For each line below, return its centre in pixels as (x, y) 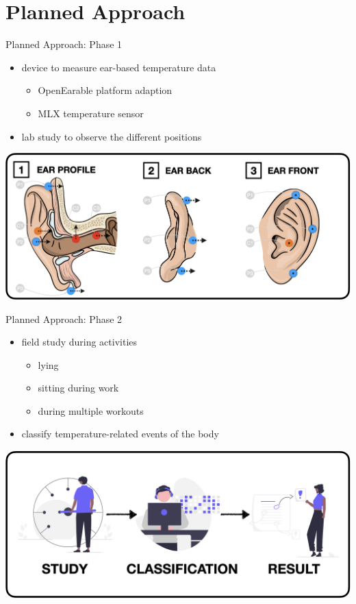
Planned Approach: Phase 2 (64, 318)
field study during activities (79, 342)
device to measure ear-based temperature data (119, 67)
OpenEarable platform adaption (105, 90)
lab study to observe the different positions (112, 136)
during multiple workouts (91, 410)
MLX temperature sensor (91, 113)
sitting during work (78, 388)
